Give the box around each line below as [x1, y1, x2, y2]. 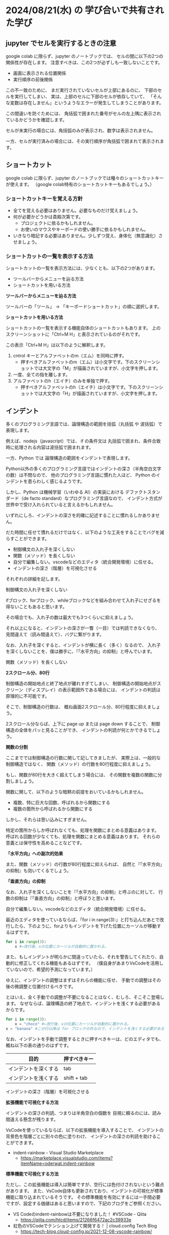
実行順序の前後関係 [13, 77, 53, 82]
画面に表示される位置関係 [13, 70, 66, 76]
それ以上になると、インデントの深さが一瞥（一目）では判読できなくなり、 [6, 625, 160, 631]
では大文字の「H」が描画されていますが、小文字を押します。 [34, 391, 160, 397]
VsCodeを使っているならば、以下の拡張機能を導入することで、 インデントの [6, 1127, 164, 1133]
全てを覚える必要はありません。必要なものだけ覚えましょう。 [13, 208, 140, 214]
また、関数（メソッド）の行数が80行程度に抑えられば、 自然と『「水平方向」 [6, 861, 162, 867]
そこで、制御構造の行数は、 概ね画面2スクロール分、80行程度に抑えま [6, 704, 152, 710]
